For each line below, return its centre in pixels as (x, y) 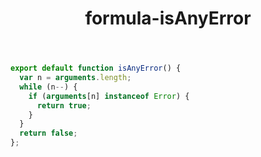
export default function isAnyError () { (96, 68)
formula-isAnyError (168, 18)
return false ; (48, 133)
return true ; (64, 105)
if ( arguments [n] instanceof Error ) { (109, 96)
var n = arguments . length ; (75, 78)
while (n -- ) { (48, 87)
